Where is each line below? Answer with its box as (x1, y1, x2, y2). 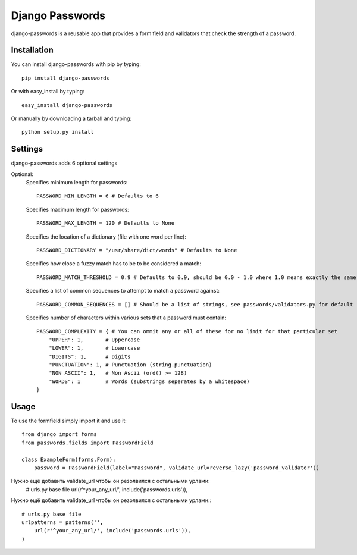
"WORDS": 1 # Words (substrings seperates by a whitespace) (48, 378, 250, 385)
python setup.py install (21, 128, 94, 136)
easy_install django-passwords (21, 102, 113, 108)
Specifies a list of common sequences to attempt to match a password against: (26, 287, 220, 294)
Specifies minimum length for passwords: (26, 179, 128, 186)
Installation (11, 45, 54, 55)
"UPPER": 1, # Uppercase (48, 336, 140, 343)
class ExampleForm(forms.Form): (21, 456, 116, 463)
